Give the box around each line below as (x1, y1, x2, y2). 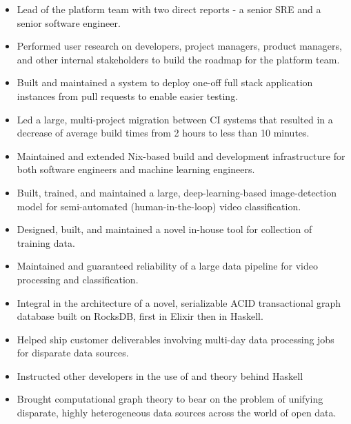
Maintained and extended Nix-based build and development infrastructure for (17, 148, 345, 163)
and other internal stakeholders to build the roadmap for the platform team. (17, 52, 340, 66)
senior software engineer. (17, 15, 121, 30)
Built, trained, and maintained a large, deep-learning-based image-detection (17, 185, 337, 199)
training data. (17, 235, 75, 250)
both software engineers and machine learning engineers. (17, 162, 255, 176)
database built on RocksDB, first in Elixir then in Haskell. (17, 309, 263, 323)
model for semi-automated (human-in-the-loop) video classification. (17, 199, 301, 213)
